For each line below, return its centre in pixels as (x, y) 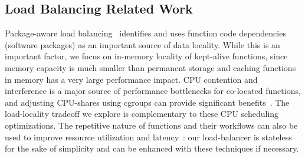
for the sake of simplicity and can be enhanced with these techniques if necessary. (152, 148)
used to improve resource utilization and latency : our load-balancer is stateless (148, 137)
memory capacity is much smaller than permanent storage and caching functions (150, 67)
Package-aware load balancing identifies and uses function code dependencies (145, 33)
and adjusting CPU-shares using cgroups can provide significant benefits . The (147, 102)
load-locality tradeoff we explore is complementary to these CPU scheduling (142, 114)
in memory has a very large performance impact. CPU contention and (131, 79)
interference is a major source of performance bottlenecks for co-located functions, (153, 91)
